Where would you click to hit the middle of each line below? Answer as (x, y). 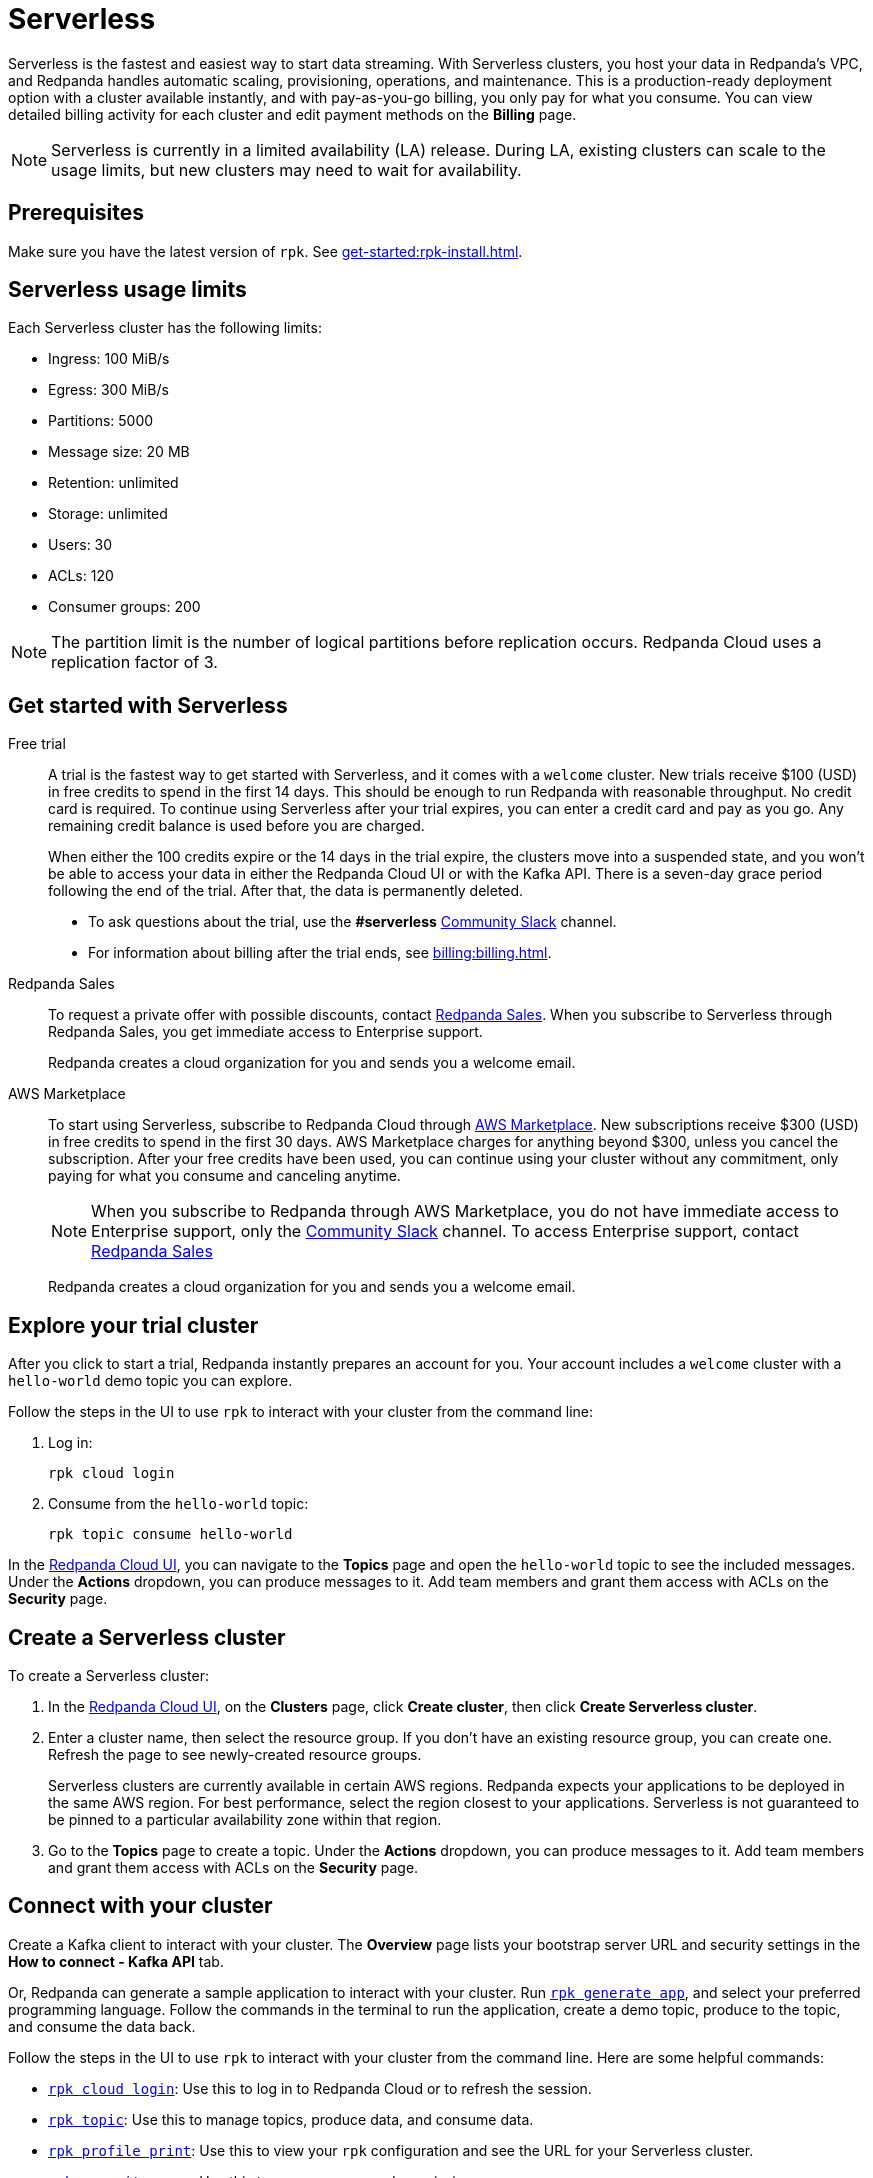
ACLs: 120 (81, 576)
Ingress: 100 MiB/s (109, 359)
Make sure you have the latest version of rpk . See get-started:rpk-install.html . (265, 251)
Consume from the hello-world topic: (178, 1504)
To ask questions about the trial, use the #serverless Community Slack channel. (352, 922)
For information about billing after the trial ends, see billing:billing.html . (320, 953)
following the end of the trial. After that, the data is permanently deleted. (286, 891)
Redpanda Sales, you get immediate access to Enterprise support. (265, 1032)
